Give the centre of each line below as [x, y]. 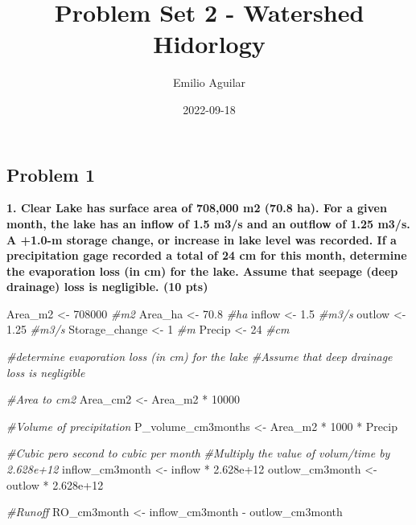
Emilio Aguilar [209, 82]
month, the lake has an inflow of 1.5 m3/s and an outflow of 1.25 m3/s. [208, 223]
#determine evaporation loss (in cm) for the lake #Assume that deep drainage [200, 357]
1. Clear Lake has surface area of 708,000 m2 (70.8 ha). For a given [197, 208]
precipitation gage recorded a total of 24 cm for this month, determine [207, 255]
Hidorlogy [209, 44]
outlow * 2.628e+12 [55, 484]
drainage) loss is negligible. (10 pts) [107, 287]
